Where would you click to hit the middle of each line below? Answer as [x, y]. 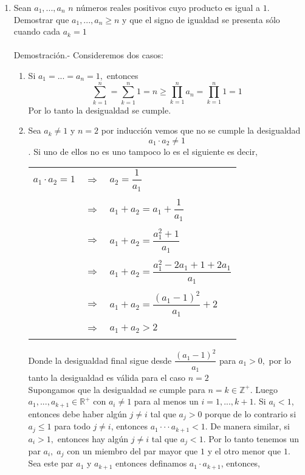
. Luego [264, 389]
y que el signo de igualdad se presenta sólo [201, 19]
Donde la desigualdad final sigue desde [100, 360]
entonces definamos [151, 463]
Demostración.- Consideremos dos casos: [88, 55]
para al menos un [166, 401]
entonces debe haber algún [77, 413]
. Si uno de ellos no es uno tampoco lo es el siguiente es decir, [143, 151]
